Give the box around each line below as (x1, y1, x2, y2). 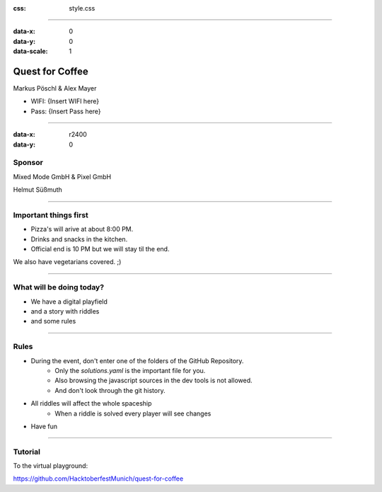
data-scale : (13, 47, 48, 56)
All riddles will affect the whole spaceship (30, 399, 152, 408)
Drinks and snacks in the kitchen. (30, 234, 128, 244)
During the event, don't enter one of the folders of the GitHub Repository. (30, 356, 244, 365)
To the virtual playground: (13, 462, 88, 470)
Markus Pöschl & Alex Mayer (13, 84, 97, 93)
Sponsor (13, 158, 44, 168)
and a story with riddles (30, 307, 100, 316)
